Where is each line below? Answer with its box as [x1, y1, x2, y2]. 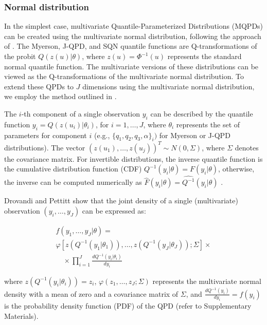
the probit [4, 51, 36, 61]
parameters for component [4, 129, 87, 140]
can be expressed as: [82, 205, 146, 216]
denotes [235, 142, 259, 152]
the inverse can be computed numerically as [4, 177, 142, 187]
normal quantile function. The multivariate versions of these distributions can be [4, 61, 259, 71]
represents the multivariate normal [152, 275, 261, 286]
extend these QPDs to [4, 81, 74, 91]
